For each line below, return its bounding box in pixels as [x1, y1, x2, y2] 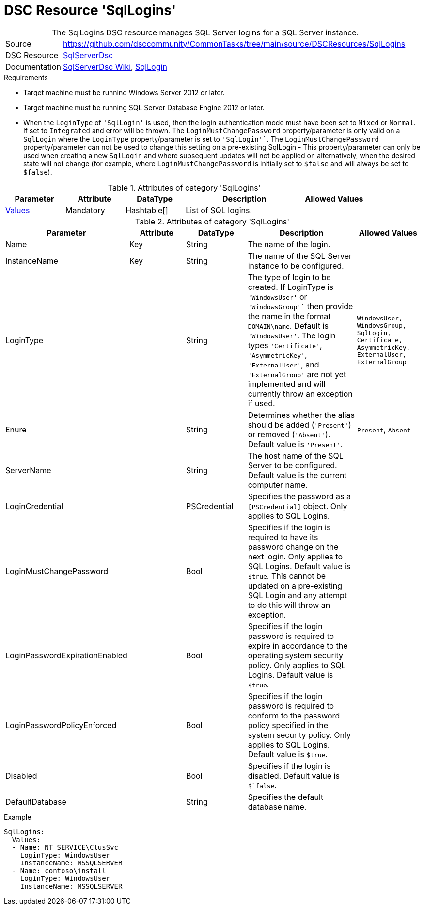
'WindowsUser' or [248, 291, 307, 302]
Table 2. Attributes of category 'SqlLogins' [135, 216, 289, 226]
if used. [248, 398, 275, 408]
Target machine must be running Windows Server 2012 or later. [23, 88, 225, 96]
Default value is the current [248, 470, 347, 480]
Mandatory [65, 205, 105, 215]
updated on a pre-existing [248, 580, 343, 590]
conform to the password [248, 710, 340, 720]
